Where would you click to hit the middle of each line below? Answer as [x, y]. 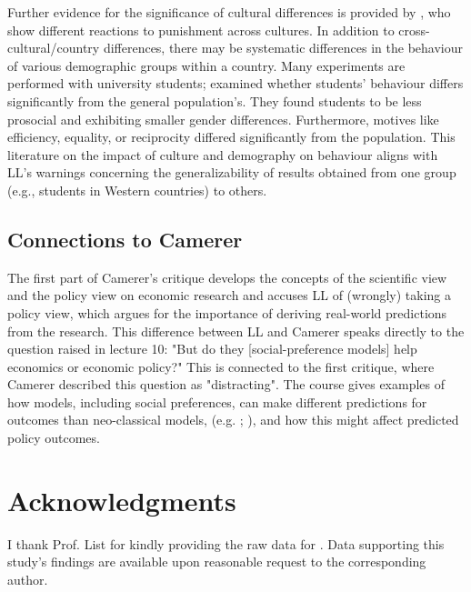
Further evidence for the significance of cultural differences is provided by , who [229, 12]
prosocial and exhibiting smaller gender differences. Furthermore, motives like [223, 119]
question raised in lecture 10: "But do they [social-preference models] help [212, 349]
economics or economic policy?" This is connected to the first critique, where [221, 366]
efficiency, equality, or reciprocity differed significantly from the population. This [231, 137]
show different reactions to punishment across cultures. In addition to [201, 30]
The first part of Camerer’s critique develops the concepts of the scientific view [227, 277]
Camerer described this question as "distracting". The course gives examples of [226, 384]
